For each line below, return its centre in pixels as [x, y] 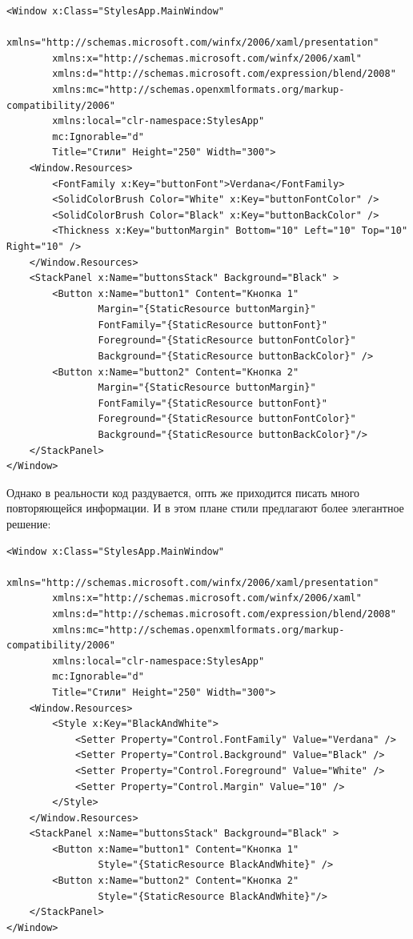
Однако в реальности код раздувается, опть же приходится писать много [183, 492]
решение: [29, 524]
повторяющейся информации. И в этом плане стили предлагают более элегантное [205, 508]
